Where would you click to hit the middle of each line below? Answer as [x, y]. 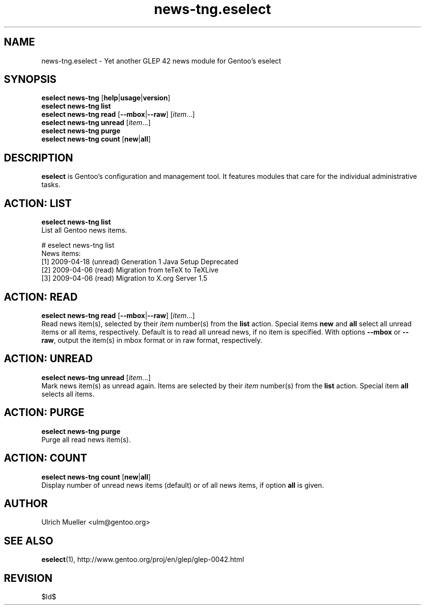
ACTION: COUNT [46, 458]
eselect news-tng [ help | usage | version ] [106, 98]
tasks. [51, 185]
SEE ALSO [29, 541]
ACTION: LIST [38, 203]
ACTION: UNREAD [49, 359]
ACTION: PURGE [44, 413]
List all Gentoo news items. [84, 230]
